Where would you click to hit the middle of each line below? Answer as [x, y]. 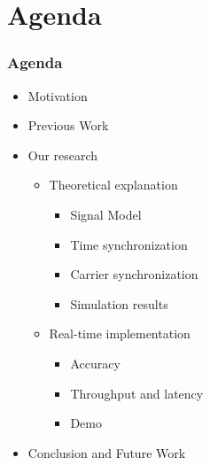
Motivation [58, 95]
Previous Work [68, 125]
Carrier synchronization [134, 274]
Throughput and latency [137, 393]
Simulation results [119, 303]
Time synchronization [129, 244]
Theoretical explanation [113, 185]
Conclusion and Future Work [107, 452]
